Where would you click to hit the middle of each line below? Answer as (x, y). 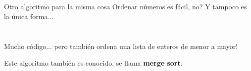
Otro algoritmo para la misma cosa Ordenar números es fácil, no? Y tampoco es (125, 6)
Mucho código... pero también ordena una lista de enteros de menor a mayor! (121, 46)
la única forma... (29, 16)
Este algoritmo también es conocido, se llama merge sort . (93, 62)
